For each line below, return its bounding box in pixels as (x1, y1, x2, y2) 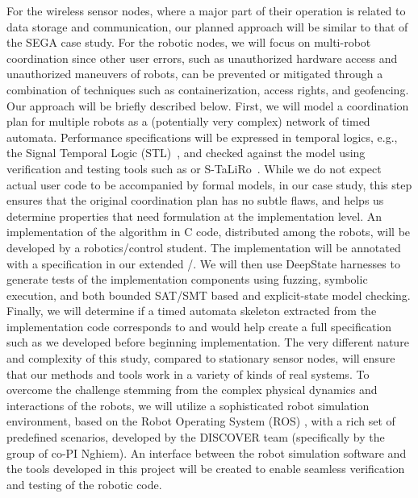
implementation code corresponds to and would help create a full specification (6, 317, 392, 334)
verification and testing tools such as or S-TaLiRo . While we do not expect (6, 160, 382, 176)
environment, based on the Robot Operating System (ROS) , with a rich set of (6, 413, 395, 430)
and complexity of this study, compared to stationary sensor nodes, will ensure (6, 350, 395, 367)
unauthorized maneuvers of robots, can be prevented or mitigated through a (6, 65, 383, 82)
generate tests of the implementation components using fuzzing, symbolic (6, 271, 368, 288)
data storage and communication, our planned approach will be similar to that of (6, 18, 408, 35)
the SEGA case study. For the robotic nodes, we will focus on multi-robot (6, 34, 371, 51)
